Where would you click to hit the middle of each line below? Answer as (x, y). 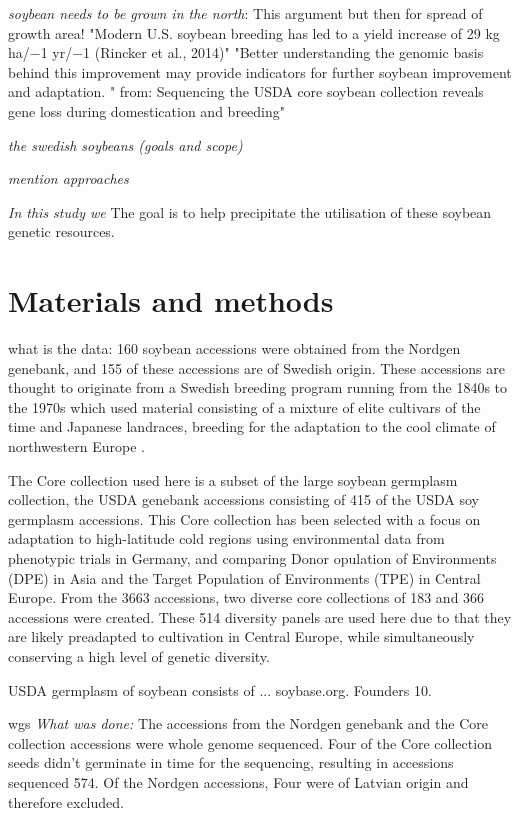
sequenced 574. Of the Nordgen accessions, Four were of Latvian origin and (238, 781)
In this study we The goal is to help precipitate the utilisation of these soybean (250, 211)
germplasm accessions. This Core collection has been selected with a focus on (244, 518)
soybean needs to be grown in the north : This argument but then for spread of (245, 13)
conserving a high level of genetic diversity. (139, 655)
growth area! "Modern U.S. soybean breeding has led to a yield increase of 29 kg (254, 32)
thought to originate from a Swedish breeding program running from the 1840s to (258, 387)
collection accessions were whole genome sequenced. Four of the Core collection (250, 742)
